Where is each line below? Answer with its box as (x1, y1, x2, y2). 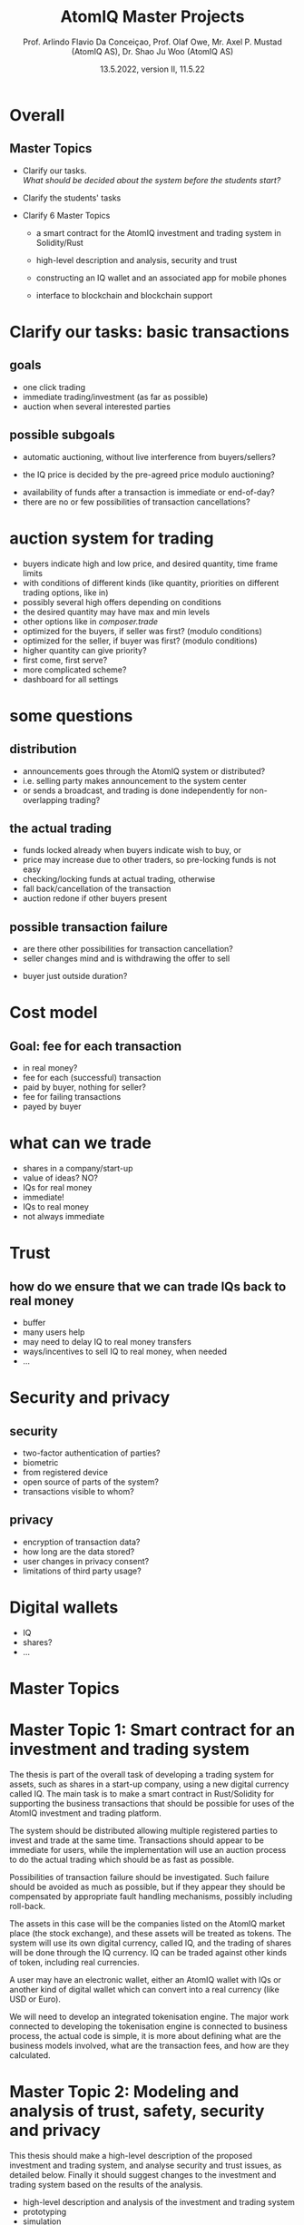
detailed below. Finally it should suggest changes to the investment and (9, 2169, 277, 2180)
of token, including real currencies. (9, 1956, 140, 1967)
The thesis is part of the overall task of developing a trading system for (9, 1769, 274, 1779)
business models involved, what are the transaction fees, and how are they (9, 2040, 289, 2051)
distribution (9, 741, 77, 757)
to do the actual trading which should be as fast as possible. (9, 1854, 234, 1865)
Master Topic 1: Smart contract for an (9, 1720, 296, 1740)
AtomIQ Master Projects (60, 6, 245, 27)
